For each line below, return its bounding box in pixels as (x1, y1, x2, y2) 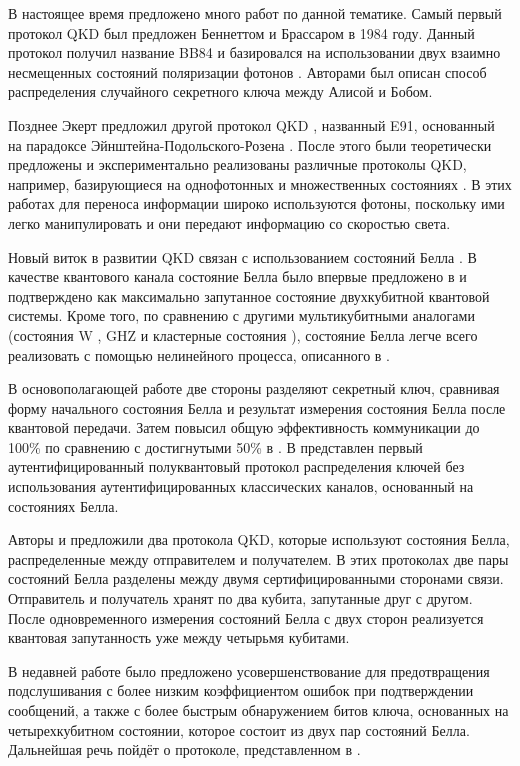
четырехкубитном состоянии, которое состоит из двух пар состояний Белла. (8, 719, 470, 740)
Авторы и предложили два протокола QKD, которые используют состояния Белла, (8, 529, 510, 550)
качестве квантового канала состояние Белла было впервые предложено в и (8, 266, 467, 287)
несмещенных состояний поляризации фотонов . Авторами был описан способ (8, 61, 487, 82)
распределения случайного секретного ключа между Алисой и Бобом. (8, 81, 433, 102)
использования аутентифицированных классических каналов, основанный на (8, 476, 474, 497)
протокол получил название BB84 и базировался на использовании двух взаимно (8, 42, 501, 63)
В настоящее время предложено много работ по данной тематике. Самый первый (8, 3, 502, 23)
